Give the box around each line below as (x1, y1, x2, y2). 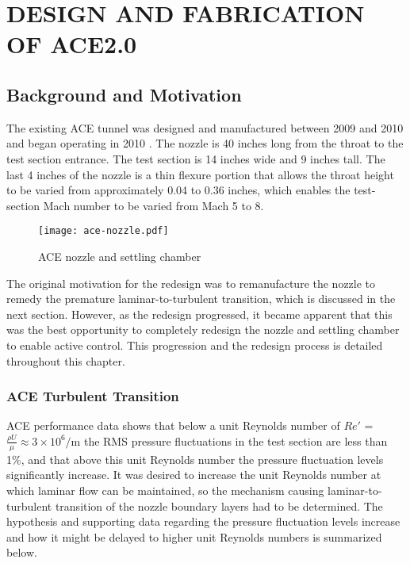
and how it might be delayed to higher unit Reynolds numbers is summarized (6, 528, 382, 545)
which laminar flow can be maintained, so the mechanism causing (6, 481, 324, 498)
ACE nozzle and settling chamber (38, 247, 201, 264)
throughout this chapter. (6, 352, 125, 369)
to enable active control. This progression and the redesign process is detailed (6, 336, 383, 353)
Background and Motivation (6, 82, 242, 106)
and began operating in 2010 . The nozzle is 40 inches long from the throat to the (6, 135, 404, 151)
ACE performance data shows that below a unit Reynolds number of (6, 417, 340, 434)
